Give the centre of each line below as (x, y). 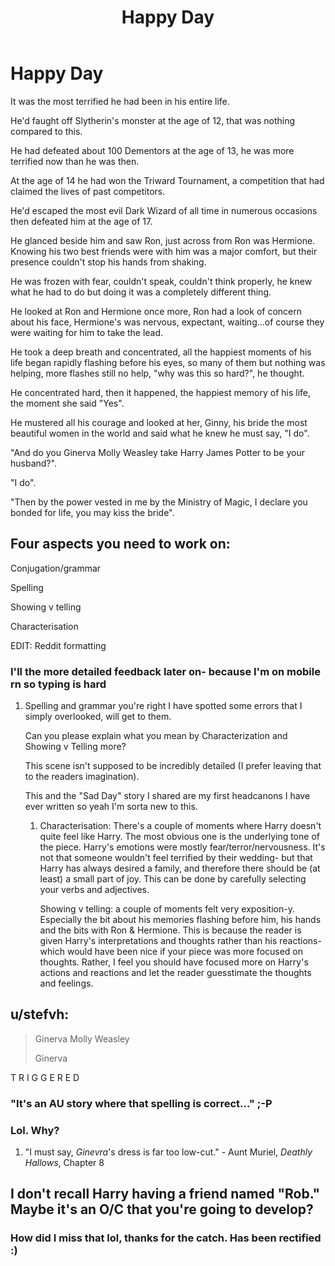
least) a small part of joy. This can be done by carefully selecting (173, 879)
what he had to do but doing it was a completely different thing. (141, 292)
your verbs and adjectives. (94, 890)
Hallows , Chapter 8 (64, 1163)
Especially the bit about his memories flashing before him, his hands (180, 920)
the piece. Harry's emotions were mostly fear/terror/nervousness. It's (182, 847)
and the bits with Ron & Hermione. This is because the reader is (170, 930)
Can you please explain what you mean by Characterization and (156, 736)
